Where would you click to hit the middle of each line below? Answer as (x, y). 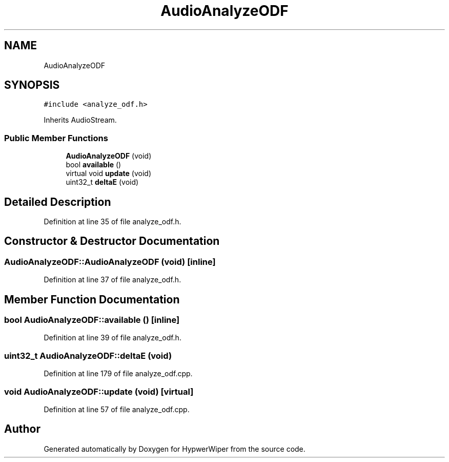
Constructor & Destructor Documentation (112, 241)
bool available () (94, 165)
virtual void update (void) (109, 174)
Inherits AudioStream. (80, 120)
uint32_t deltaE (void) (102, 182)
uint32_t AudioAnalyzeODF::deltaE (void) (88, 355)
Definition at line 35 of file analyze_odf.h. (113, 222)
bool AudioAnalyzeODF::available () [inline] (92, 320)
